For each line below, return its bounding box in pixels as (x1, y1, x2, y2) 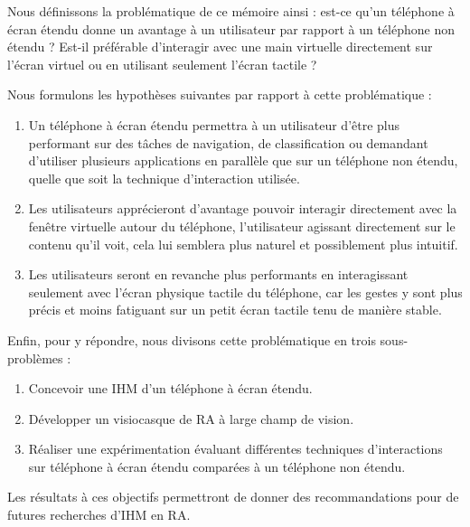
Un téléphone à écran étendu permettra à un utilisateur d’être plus (28, 115, 400, 134)
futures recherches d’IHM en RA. (7, 505, 191, 524)
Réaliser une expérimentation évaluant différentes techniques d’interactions (28, 439, 443, 458)
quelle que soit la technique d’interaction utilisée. (28, 168, 300, 187)
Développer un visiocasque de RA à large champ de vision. (28, 409, 354, 428)
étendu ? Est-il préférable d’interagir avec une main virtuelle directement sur (7, 37, 433, 56)
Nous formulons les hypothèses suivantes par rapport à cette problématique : (7, 85, 432, 104)
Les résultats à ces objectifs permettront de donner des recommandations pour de (7, 487, 459, 506)
